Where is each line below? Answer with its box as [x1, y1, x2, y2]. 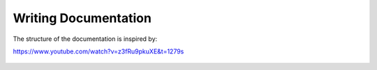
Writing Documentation [13, 10, 151, 26]
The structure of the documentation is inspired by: [13, 35, 158, 43]
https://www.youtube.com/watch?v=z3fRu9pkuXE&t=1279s [13, 47, 184, 55]
